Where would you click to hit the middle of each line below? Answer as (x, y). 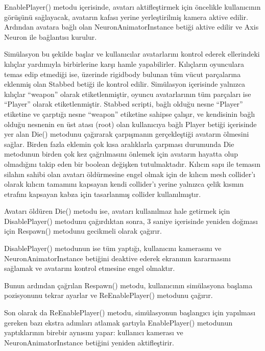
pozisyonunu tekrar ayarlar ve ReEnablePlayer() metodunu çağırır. (109, 295)
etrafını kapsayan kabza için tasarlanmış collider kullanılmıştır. (103, 194)
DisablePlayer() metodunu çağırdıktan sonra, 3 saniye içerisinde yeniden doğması (131, 221)
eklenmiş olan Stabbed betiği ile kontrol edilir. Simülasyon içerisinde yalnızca (125, 84)
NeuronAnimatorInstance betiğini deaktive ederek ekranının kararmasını (117, 258)
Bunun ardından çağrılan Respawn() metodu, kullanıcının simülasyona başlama (128, 285)
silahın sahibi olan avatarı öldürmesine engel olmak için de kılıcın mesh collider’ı (130, 174)
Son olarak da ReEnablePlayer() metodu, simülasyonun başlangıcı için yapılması (130, 312)
